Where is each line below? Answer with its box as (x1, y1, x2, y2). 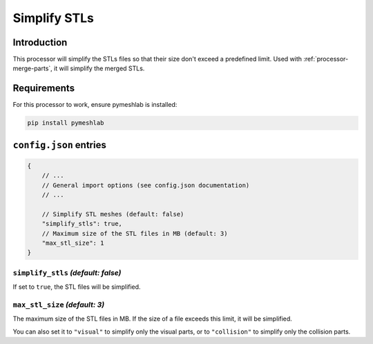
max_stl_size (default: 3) (12, 300, 105, 310)
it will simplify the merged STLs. (54, 64, 145, 72)
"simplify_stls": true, (41, 220, 122, 227)
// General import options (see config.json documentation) (41, 181, 250, 189)
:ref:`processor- (303, 55, 349, 63)
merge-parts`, (12, 64, 53, 72)
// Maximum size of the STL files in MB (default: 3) (41, 230, 228, 237)
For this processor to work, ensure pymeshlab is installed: (12, 101, 178, 109)
